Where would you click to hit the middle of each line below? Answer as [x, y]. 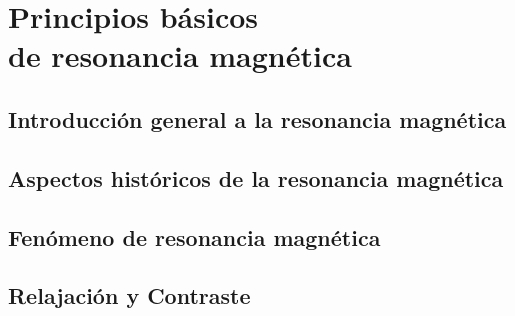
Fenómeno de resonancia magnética [194, 236]
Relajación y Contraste [129, 295]
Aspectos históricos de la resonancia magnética [256, 177]
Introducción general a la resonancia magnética [257, 118]
